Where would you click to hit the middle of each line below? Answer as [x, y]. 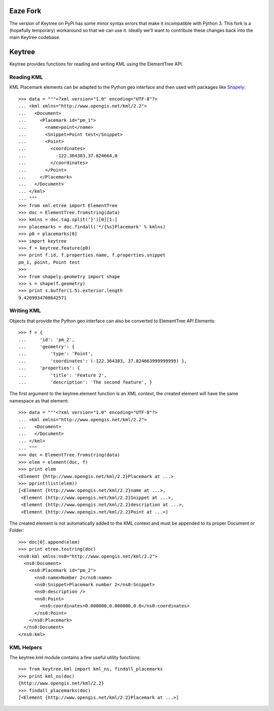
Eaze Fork [25, 11]
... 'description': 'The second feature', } [85, 382]
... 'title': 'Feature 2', [63, 375]
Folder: [17, 530]
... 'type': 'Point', [56, 354]
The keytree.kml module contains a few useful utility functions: [75, 657]
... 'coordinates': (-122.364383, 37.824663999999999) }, [103, 361]
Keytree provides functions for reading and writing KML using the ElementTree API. [96, 64]
